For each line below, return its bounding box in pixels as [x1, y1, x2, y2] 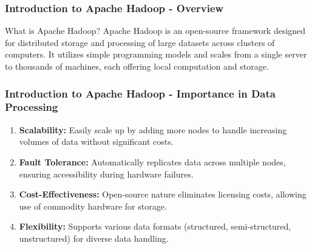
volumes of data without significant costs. [19, 135, 174, 148]
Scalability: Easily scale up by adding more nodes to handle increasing [19, 123, 287, 136]
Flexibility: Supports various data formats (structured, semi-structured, [19, 220, 291, 233]
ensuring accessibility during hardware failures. [19, 167, 194, 180]
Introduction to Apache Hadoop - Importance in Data [5, 85, 276, 101]
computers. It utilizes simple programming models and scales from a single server [5, 48, 307, 61]
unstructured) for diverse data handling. [19, 231, 169, 244]
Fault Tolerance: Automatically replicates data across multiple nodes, [19, 155, 286, 168]
